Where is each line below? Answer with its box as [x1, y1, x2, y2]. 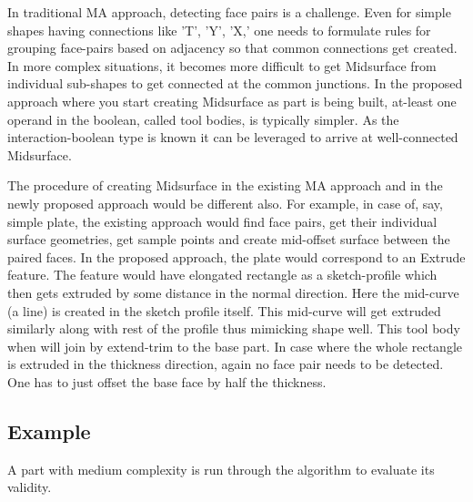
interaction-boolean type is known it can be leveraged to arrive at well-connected [7, 128, 458, 147]
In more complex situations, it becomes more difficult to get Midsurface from [7, 56, 437, 75]
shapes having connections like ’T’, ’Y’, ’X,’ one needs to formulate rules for [7, 20, 431, 39]
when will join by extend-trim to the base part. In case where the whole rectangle [7, 336, 462, 355]
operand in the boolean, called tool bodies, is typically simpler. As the [7, 109, 399, 128]
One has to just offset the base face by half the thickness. [7, 372, 327, 391]
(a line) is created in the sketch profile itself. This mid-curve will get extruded [7, 301, 441, 320]
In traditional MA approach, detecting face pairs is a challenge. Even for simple [7, 3, 451, 21]
